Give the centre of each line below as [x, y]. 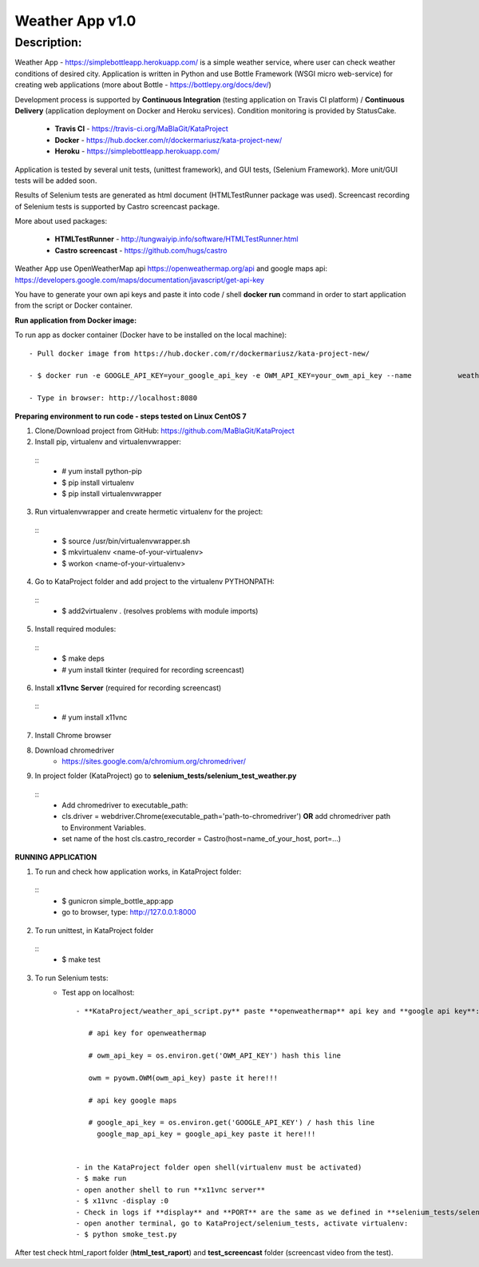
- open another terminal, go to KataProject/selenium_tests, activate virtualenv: [242, 1223]
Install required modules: [75, 629]
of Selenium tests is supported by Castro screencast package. [117, 206]
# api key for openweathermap [147, 1033]
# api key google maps [133, 1100]
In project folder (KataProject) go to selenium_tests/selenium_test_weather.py [166, 776]
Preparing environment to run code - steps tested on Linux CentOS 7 [131, 416]
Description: [49, 42]
